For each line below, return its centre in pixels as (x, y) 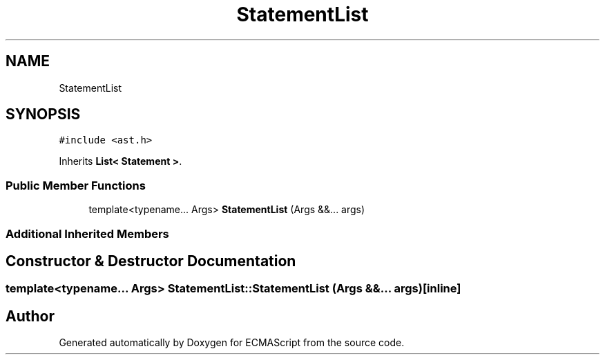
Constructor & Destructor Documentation (151, 261)
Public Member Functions (76, 185)
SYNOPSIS (43, 114)
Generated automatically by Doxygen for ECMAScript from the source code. (232, 343)
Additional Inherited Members (87, 233)
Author (30, 316)
